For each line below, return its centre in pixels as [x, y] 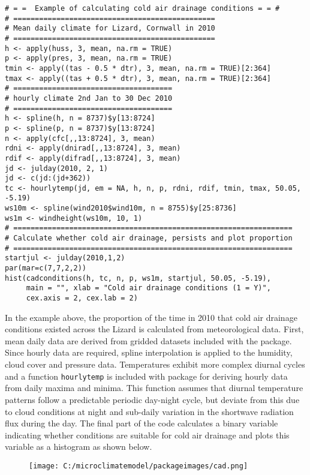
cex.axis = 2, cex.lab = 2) [82, 298]
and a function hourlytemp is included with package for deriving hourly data [146, 376]
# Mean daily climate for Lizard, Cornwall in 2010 [110, 28]
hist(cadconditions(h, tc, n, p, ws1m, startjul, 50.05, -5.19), [138, 278]
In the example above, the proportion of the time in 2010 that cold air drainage [151, 317]
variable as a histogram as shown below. [79, 447]
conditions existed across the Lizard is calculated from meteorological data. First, [154, 329]
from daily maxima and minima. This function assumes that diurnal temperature [154, 388]
